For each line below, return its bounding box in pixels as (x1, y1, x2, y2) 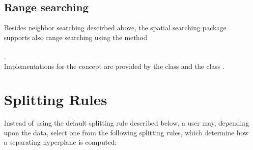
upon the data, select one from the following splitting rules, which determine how (4, 127, 249, 137)
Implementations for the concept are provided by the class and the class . (4, 61, 225, 71)
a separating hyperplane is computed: (4, 137, 117, 147)
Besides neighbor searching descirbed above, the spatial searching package (4, 22, 226, 33)
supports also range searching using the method (4, 32, 147, 42)
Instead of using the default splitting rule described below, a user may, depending (4, 118, 250, 128)
